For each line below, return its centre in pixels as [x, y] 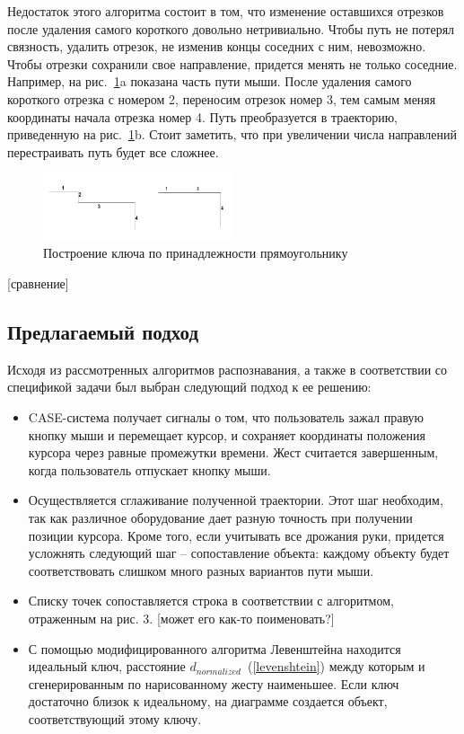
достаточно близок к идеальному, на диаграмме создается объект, [208, 701]
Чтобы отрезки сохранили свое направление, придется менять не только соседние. [232, 63]
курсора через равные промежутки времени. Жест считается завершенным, [233, 452]
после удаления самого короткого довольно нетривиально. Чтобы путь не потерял [231, 28]
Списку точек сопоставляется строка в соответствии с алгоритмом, [211, 601]
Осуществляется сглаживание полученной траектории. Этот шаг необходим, [236, 500]
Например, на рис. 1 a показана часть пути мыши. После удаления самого [210, 81]
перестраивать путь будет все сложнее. [113, 151]
